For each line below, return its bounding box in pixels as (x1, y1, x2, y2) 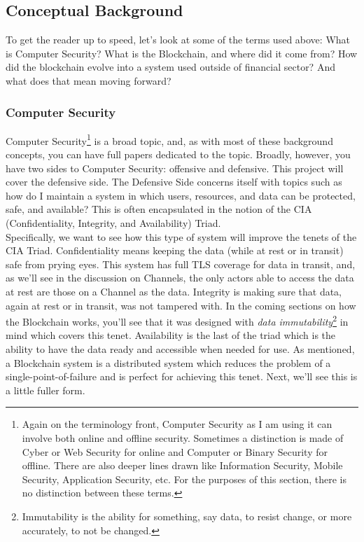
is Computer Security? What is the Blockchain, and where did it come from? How (6, 46, 358, 60)
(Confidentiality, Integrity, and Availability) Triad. (6, 216, 221, 230)
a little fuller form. (6, 382, 85, 397)
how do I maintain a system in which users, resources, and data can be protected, (6, 188, 356, 202)
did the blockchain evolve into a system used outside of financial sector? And (6, 60, 335, 74)
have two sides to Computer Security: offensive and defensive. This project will (6, 160, 344, 175)
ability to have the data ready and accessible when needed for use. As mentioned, (6, 342, 355, 356)
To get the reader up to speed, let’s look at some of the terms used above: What (6, 32, 351, 47)
